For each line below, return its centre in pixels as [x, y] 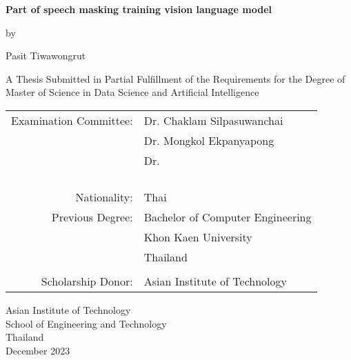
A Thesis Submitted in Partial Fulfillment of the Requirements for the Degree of [175, 78]
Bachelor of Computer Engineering [228, 217]
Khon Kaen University [198, 237]
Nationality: [104, 197]
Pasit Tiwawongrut [46, 56]
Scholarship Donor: [87, 281]
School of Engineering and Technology [86, 323]
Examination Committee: [72, 120]
